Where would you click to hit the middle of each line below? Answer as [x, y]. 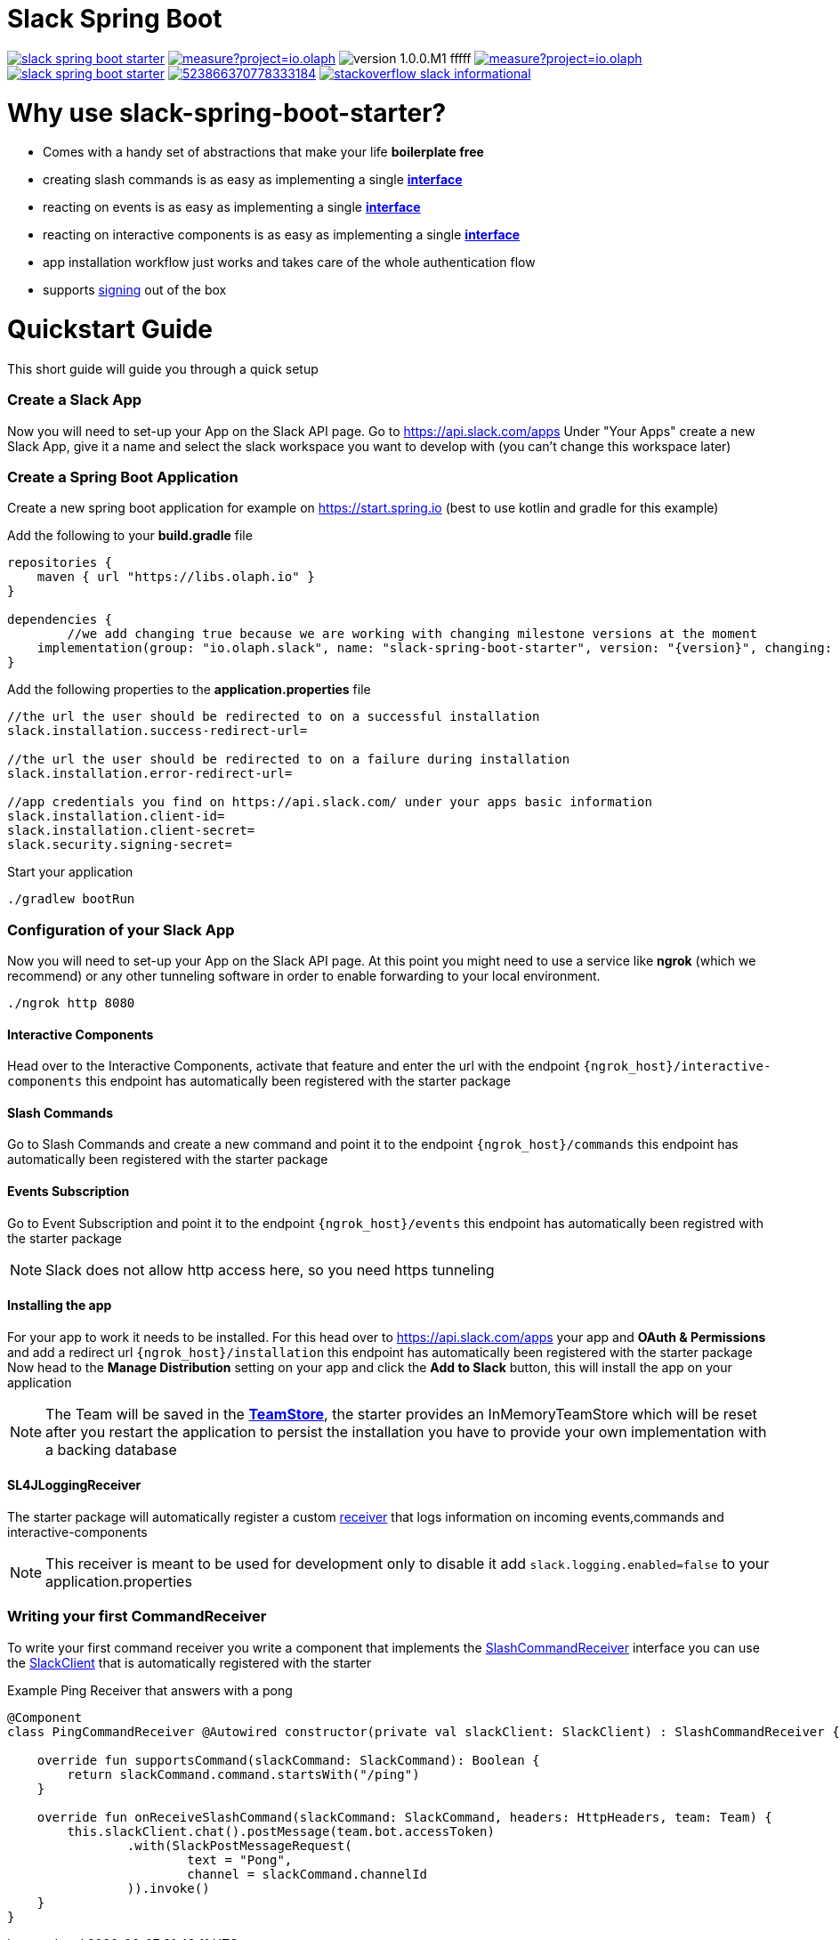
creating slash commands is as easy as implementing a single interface [253, 180]
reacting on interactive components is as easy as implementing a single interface [282, 235]
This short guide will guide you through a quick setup [163, 368]
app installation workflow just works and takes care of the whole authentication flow [289, 263]
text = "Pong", [240, 1859]
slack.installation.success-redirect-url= [157, 731]
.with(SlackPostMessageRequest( [239, 1845]
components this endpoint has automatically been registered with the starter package [259, 1081]
